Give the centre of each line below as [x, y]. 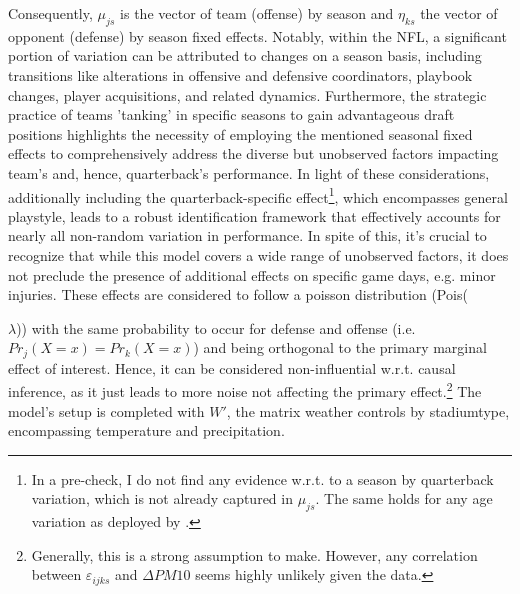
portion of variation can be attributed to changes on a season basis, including [245, 55]
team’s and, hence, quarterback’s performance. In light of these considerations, [249, 172]
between [56, 574]
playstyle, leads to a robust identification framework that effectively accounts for [254, 215]
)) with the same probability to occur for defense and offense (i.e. [216, 327]
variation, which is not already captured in [162, 498]
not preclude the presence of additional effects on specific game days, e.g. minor [252, 274]
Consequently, [50, 13]
